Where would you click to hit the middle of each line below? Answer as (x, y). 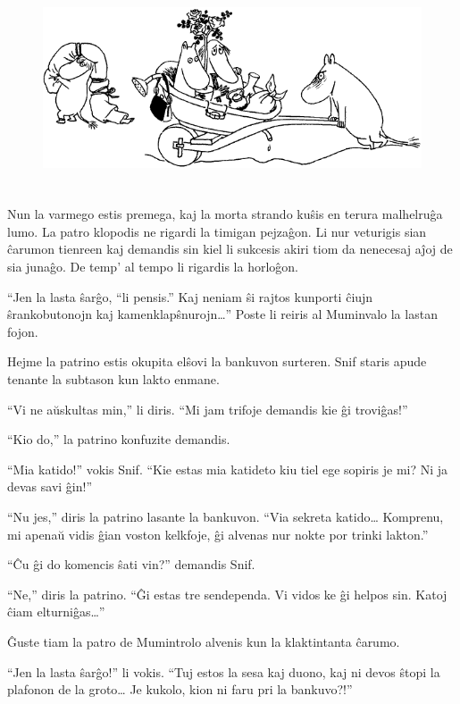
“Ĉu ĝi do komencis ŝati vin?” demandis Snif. (131, 564)
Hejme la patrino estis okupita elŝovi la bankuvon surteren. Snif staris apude (217, 361)
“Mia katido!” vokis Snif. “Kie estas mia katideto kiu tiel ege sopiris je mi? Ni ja (228, 469)
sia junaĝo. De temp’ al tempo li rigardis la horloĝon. (153, 267)
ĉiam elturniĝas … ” (56, 612)
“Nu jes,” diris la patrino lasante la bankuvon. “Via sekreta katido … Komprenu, (226, 516)
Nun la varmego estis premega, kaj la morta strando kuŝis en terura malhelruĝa (225, 214)
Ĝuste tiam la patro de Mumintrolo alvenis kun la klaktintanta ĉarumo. (204, 641)
